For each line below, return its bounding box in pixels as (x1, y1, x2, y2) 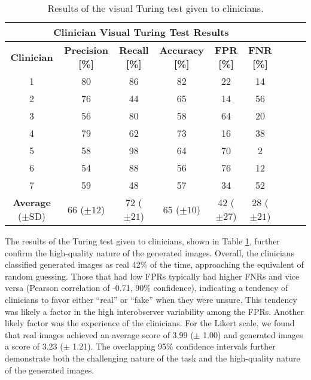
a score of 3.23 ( (5, 340, 63, 353)
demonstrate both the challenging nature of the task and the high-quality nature (5, 351, 300, 364)
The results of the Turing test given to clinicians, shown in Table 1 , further (5, 235, 280, 247)
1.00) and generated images (203, 328, 303, 341)
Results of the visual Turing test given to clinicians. (47, 1, 264, 15)
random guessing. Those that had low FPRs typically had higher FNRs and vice (5, 269, 300, 282)
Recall (118, 43, 149, 57)
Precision (64, 43, 108, 57)
